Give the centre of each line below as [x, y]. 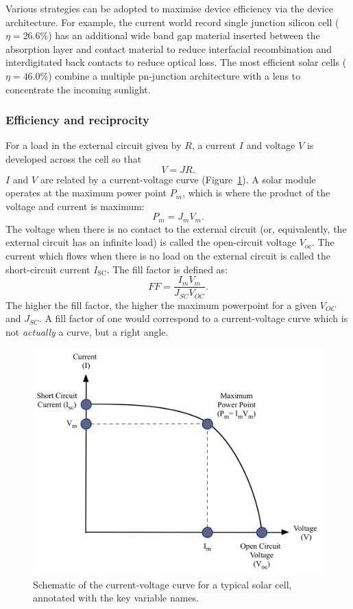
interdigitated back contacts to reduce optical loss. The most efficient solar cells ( [176, 62]
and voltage [271, 145]
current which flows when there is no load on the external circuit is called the [168, 255]
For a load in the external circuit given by [94, 145]
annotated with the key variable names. [116, 598]
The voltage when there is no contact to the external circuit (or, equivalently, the [176, 228]
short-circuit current [48, 269]
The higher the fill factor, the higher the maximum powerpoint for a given [161, 304]
